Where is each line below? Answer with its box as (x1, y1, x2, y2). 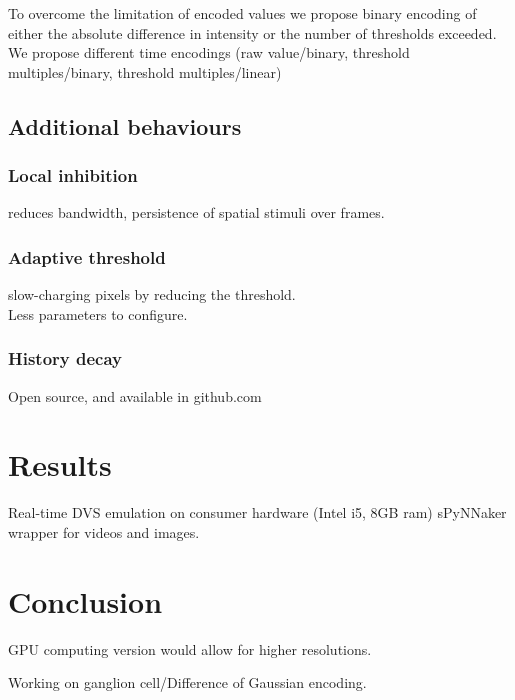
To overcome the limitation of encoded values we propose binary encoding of (8, 3, 477, 23)
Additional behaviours (8, 110, 242, 141)
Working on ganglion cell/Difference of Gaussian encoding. (8, 672, 367, 693)
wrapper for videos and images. (8, 521, 200, 542)
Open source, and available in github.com (8, 385, 262, 406)
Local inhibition (8, 163, 138, 188)
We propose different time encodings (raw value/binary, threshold (8, 42, 410, 63)
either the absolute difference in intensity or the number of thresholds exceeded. (8, 22, 497, 43)
